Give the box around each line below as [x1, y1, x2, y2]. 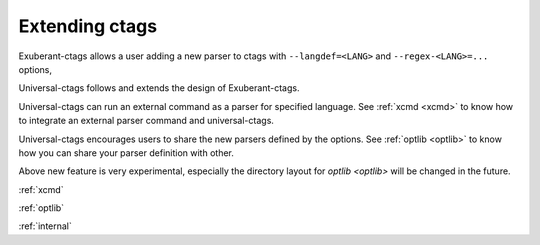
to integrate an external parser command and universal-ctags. [18, 115, 275, 127]
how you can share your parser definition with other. [18, 146, 234, 159]
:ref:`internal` [18, 220, 72, 232]
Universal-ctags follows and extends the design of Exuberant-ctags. [18, 82, 300, 94]
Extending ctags [18, 15, 158, 37]
